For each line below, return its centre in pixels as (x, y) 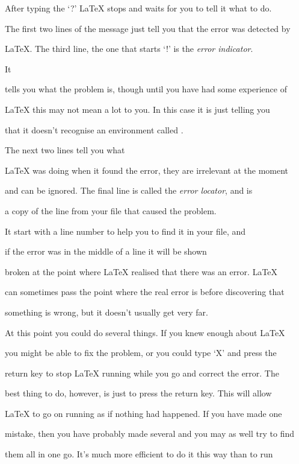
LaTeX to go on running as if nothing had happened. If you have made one (143, 413)
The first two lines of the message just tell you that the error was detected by (148, 28)
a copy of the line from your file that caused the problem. (111, 210)
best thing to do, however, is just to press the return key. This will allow (138, 393)
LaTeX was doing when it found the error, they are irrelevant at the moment (147, 170)
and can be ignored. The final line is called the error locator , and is (129, 190)
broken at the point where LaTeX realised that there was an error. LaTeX (141, 271)
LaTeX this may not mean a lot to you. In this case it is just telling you (137, 109)
